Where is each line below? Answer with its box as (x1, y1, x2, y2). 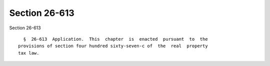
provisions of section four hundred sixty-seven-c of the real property (18, 43, 208, 49)
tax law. (18, 50, 39, 56)
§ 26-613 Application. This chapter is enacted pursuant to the (23, 36, 208, 42)
